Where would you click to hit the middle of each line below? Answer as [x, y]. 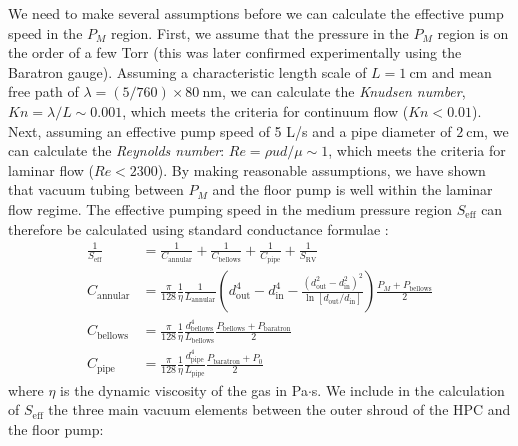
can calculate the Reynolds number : [116, 150]
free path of [43, 91]
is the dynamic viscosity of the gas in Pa [184, 389]
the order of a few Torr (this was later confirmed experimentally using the [235, 52]
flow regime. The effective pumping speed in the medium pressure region [230, 208]
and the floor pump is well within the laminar [352, 189]
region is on [473, 32]
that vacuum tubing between [96, 189]
